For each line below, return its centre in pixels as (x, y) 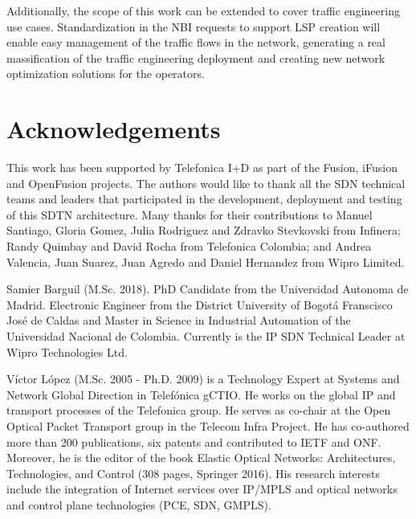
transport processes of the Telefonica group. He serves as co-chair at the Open (199, 410)
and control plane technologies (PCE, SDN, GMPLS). (139, 504)
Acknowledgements (114, 129)
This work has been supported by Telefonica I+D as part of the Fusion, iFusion (202, 168)
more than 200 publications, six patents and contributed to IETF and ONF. (194, 441)
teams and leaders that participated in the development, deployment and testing (204, 199)
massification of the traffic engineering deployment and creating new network (196, 57)
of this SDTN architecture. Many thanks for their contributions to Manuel (190, 214)
